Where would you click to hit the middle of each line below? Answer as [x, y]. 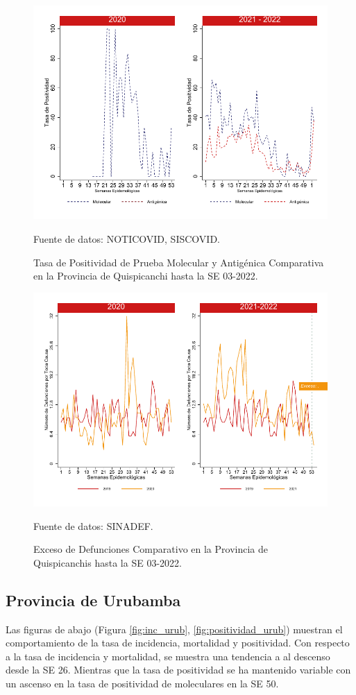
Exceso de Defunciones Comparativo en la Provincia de [151, 549]
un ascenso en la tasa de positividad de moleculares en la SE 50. [142, 684]
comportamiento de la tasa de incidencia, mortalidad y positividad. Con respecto [178, 643]
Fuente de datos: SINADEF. [93, 525]
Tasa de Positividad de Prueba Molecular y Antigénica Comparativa [179, 262]
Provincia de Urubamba [93, 600]
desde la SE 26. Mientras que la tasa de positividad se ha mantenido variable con [178, 670]
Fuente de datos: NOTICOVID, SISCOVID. [127, 238]
